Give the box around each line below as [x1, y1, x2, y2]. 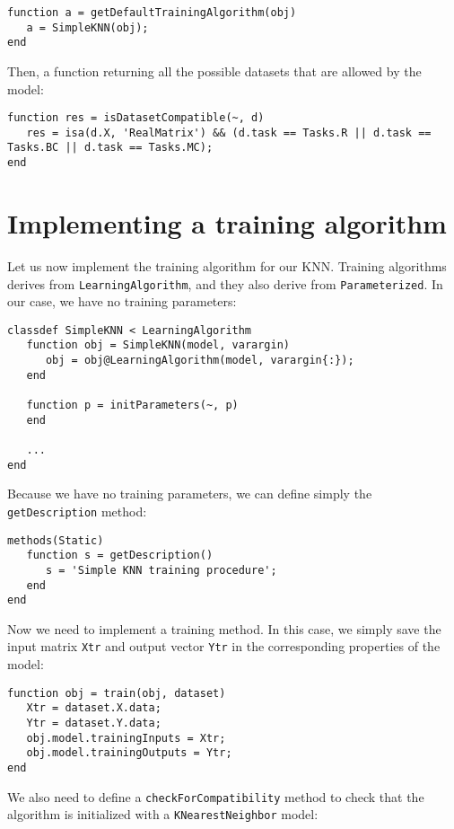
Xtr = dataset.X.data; [26, 701, 162, 715]
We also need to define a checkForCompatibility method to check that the [7, 787, 424, 806]
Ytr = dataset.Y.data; [26, 717, 162, 729]
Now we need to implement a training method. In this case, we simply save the [7, 619, 441, 638]
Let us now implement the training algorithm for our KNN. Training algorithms [7, 256, 447, 275]
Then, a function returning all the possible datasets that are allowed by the [7, 61, 422, 80]
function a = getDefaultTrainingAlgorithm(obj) [7, 6, 297, 19]
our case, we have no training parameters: [7, 292, 237, 311]
